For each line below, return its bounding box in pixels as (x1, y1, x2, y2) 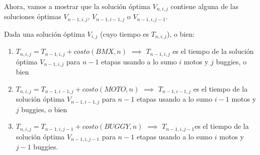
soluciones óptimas (4, 11, 61, 22)
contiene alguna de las (170, 1, 239, 11)
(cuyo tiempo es (100, 28, 149, 39)
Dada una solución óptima (4, 28, 85, 39)
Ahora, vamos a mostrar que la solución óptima (4, 1, 150, 11)
